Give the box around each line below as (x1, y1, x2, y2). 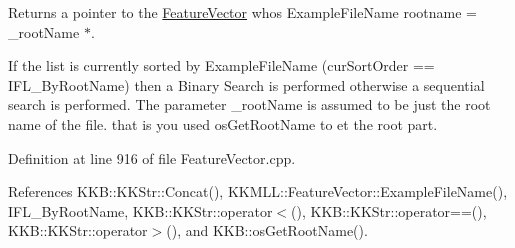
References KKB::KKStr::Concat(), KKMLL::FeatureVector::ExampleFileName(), (8, 181, 508, 202)
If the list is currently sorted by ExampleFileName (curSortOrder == (8, 55, 435, 76)
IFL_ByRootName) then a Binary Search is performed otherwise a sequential (8, 74, 485, 95)
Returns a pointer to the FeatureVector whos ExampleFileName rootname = (8, 2, 477, 22)
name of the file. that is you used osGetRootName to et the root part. (8, 113, 438, 134)
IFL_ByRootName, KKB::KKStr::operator (8, 200, 273, 221)
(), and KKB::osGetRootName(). (166, 220, 368, 241)
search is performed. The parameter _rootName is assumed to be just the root (8, 94, 491, 115)
